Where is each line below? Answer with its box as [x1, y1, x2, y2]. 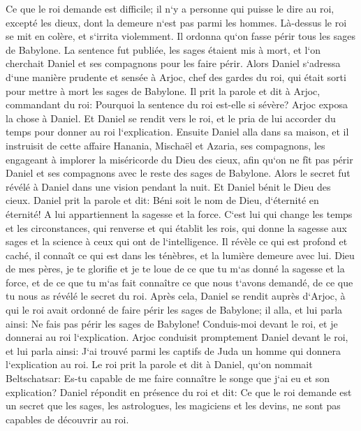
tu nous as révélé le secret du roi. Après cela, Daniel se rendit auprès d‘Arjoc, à [6, 288, 346, 303]
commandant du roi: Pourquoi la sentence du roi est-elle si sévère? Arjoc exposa [6, 97, 348, 112]
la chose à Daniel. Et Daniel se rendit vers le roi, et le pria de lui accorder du [6, 110, 336, 125]
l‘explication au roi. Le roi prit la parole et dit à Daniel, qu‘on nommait [6, 357, 313, 372]
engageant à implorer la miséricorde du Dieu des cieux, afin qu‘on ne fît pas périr [6, 152, 353, 166]
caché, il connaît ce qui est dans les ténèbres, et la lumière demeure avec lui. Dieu [6, 247, 355, 262]
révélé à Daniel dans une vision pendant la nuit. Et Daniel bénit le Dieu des [6, 179, 331, 193]
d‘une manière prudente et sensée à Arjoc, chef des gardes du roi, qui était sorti [6, 69, 346, 84]
